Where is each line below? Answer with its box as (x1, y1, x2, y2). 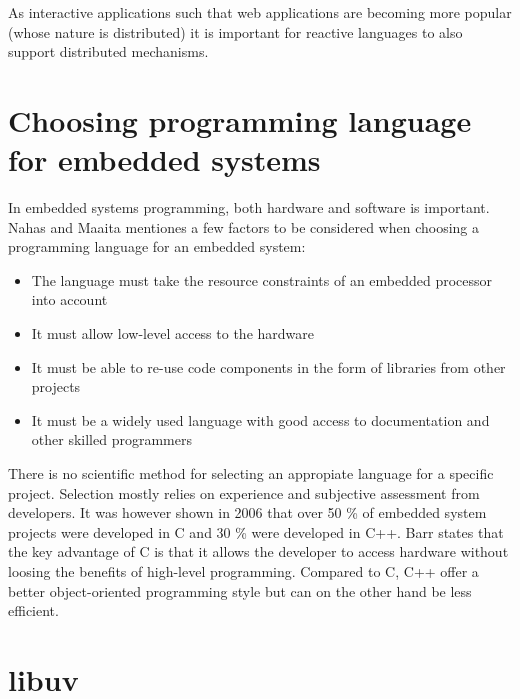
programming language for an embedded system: (8, 236, 306, 257)
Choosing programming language (8, 99, 472, 140)
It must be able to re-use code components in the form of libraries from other (31, 356, 506, 377)
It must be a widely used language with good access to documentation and (31, 409, 490, 430)
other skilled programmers (31, 429, 192, 450)
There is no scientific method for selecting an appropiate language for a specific (8, 463, 494, 484)
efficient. (8, 600, 59, 621)
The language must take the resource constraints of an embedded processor (31, 269, 493, 290)
